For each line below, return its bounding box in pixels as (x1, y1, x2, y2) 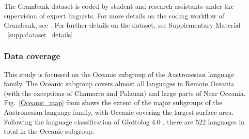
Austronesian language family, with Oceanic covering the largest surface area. (4, 107, 233, 117)
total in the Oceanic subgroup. (4, 126, 94, 136)
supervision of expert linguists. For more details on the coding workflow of (4, 10, 225, 20)
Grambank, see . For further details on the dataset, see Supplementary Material (4, 20, 241, 30)
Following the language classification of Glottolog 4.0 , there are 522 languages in (4, 116, 245, 126)
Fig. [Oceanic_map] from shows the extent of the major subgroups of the (4, 97, 222, 108)
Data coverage (4, 50, 61, 62)
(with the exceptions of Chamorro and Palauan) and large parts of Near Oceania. (4, 88, 246, 98)
